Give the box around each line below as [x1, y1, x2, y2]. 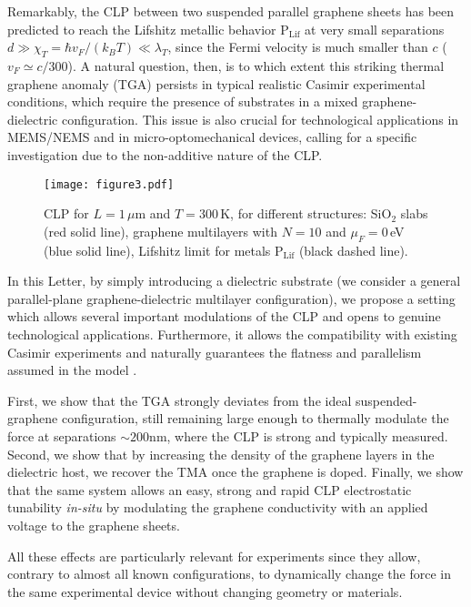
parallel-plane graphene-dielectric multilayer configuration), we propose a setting [7, 288, 456, 308]
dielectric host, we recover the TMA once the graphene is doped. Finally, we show [7, 462, 464, 481]
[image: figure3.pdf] [44, 177, 175, 191]
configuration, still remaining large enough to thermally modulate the [61, 409, 449, 428]
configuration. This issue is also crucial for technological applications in [61, 109, 459, 128]
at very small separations [305, 19, 445, 38]
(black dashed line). [298, 240, 408, 259]
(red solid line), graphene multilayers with [44, 221, 277, 240]
